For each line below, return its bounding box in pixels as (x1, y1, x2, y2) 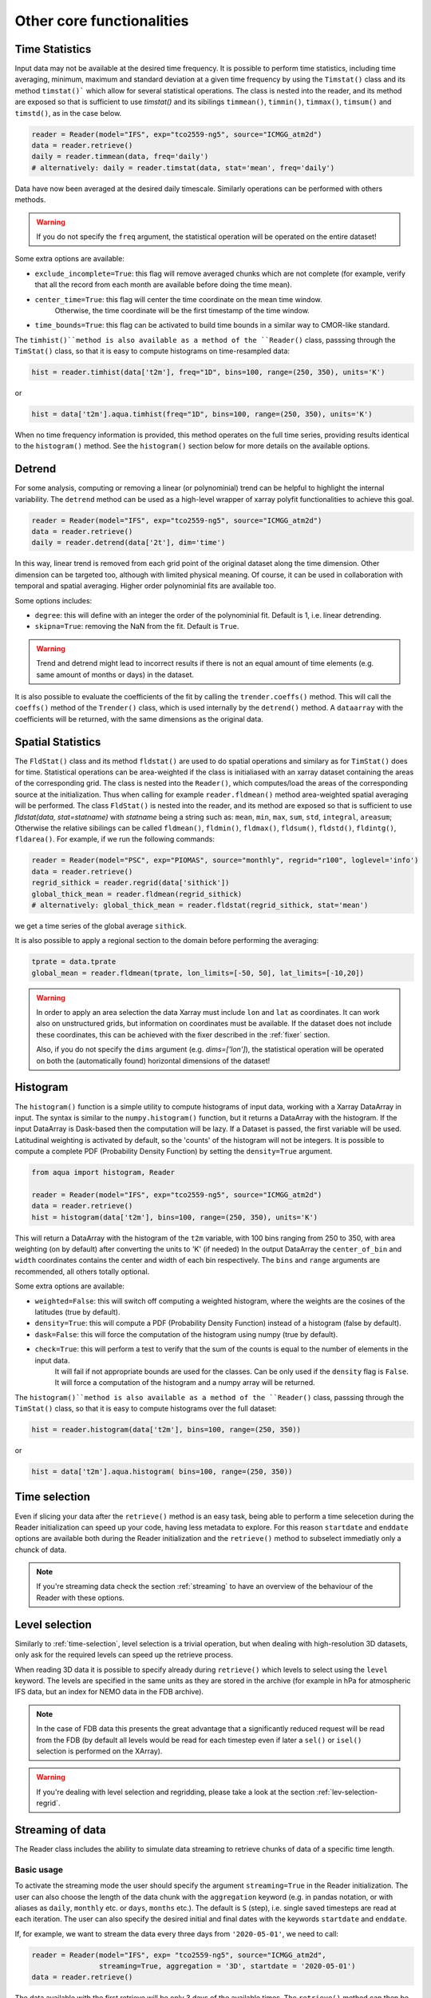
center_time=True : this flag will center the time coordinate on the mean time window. (34, 294, 322, 304)
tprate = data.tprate (31, 957, 117, 966)
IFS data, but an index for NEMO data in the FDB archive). (14, 1687, 204, 1697)
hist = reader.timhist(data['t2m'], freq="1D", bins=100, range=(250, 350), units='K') (31, 368, 386, 377)
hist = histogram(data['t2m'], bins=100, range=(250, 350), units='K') (31, 1212, 318, 1222)
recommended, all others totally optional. (14, 1267, 150, 1276)
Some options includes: (14, 595, 93, 605)
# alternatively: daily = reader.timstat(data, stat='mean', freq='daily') (31, 163, 335, 172)
